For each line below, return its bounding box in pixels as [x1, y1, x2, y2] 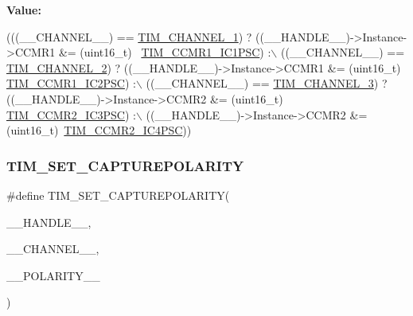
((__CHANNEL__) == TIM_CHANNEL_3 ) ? [146, 75, 388, 92]
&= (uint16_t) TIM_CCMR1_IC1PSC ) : [58, 44, 271, 60]
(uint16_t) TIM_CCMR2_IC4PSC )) [6, 122, 192, 138]
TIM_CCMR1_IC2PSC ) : [6, 75, 136, 92]
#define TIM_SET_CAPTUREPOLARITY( [6, 186, 230, 203]
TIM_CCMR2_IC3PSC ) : [6, 106, 136, 123]
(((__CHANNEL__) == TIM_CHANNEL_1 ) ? [6, 28, 252, 45]
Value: [6, 2, 41, 18]
